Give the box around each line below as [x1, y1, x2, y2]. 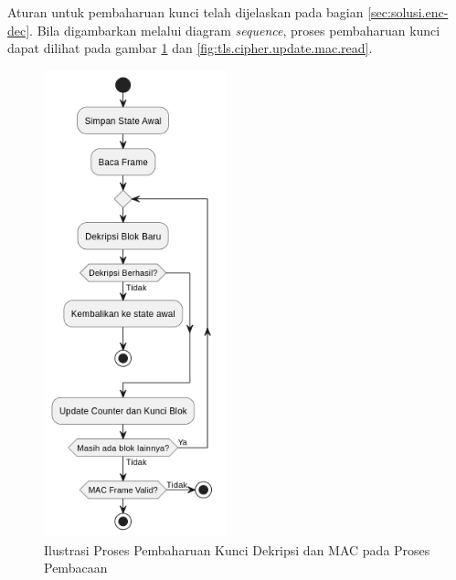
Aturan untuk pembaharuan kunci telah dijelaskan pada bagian [7, 3, 364, 21]
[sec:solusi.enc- [367, 3, 449, 21]
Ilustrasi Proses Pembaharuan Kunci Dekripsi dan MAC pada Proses [44, 540, 430, 559]
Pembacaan [44, 558, 108, 577]
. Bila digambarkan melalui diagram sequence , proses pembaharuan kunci [29, 20, 440, 39]
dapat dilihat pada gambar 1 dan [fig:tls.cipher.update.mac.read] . [7, 38, 373, 58]
